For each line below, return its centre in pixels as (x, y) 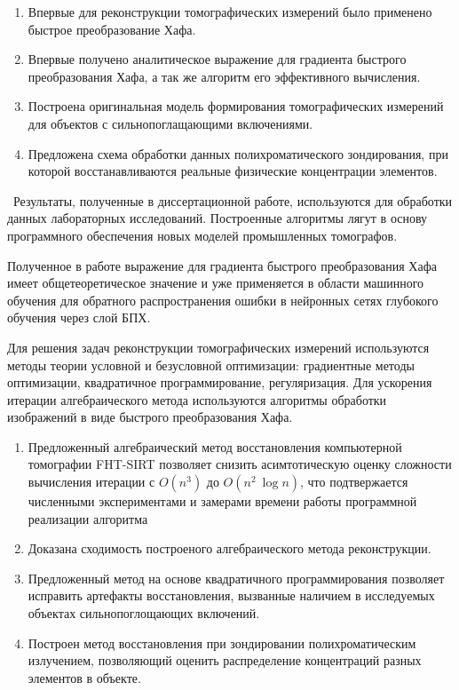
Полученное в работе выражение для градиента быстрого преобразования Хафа (222, 265)
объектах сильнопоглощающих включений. (144, 613)
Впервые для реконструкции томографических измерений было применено (230, 12)
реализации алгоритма (88, 518)
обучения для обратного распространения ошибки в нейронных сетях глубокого (223, 300)
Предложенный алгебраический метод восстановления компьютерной (215, 446)
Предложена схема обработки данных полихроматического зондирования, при (238, 153)
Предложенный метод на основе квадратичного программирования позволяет (236, 578)
